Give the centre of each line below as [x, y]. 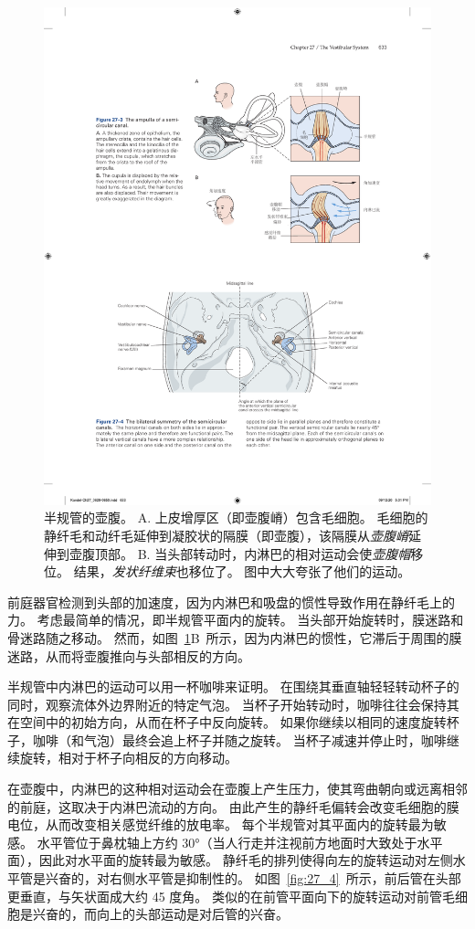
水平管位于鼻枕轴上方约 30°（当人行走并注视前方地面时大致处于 [227, 842]
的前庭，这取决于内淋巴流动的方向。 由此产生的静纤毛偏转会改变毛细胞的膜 [233, 806]
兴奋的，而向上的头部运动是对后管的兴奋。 [160, 914]
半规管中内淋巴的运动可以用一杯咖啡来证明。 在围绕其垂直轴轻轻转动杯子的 [233, 686]
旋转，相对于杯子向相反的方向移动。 [128, 758]
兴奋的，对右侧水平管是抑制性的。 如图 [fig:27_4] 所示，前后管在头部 [253, 878]
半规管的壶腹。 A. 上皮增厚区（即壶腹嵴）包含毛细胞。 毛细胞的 [236, 517]
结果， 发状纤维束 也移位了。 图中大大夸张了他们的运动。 [242, 571]
